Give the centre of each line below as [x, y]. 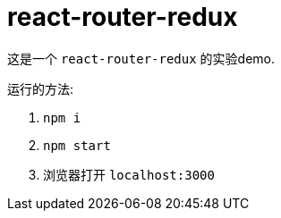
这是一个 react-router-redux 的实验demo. [141, 58]
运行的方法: [41, 88]
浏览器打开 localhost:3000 [129, 174]
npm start [77, 145]
